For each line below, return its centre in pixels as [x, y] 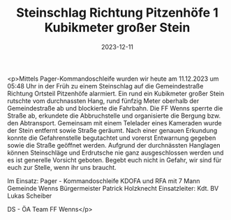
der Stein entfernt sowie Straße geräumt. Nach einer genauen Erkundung [112, 130]
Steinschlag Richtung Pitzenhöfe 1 [117, 13]
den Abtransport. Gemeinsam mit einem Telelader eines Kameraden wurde [114, 123]
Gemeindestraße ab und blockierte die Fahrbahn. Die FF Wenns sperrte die [115, 108]
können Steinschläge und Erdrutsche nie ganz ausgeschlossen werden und [115, 152]
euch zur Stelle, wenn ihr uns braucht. [62, 167]
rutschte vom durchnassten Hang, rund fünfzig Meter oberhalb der [103, 101]
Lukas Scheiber [30, 196]
